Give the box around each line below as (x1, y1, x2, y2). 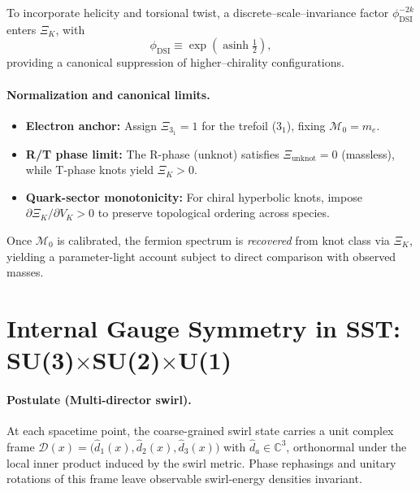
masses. (6, 263, 44, 281)
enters (6, 20, 37, 37)
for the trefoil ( (201, 116, 277, 133)
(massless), (341, 145, 395, 162)
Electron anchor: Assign (25, 116, 158, 133)
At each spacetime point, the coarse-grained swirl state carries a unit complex (6, 422, 394, 439)
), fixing (286, 116, 326, 133)
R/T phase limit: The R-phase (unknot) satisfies (25, 145, 279, 162)
